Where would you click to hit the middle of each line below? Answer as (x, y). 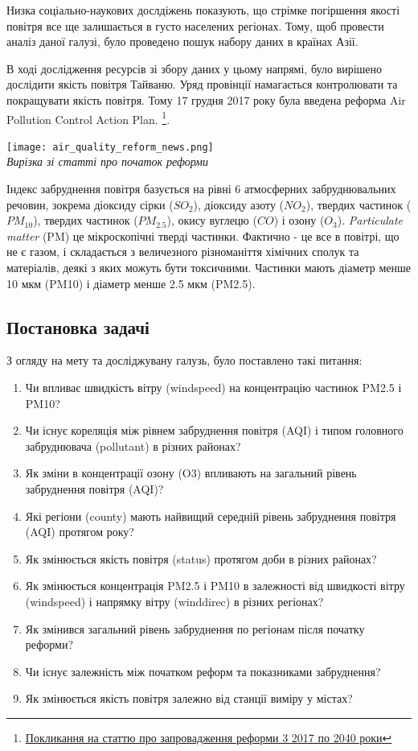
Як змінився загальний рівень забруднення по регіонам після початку (195, 628)
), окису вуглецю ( (212, 220)
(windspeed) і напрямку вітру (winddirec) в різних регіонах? (174, 601)
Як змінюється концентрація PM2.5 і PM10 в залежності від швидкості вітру (215, 586)
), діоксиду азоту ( (239, 204)
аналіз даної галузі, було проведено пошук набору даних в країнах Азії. (182, 41)
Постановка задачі (78, 326)
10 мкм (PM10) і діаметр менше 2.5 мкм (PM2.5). (131, 283)
